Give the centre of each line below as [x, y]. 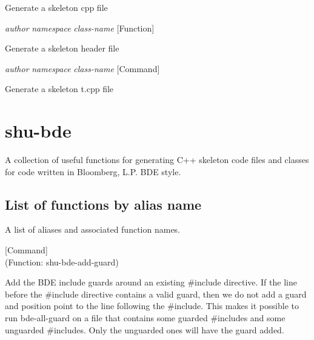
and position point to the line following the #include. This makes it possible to [152, 306]
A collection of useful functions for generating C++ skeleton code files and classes [157, 160]
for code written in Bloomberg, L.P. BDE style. [93, 171]
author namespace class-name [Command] [82, 68]
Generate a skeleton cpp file [56, 7]
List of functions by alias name [103, 204]
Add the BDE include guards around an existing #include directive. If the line [151, 282]
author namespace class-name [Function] [80, 28]
